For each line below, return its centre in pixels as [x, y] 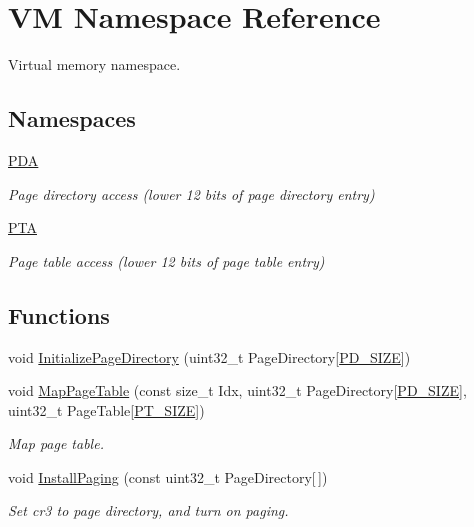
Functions [59, 314]
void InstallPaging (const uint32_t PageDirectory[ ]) [168, 476]
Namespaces [72, 118]
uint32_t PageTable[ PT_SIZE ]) [106, 409]
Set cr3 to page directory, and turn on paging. [148, 510]
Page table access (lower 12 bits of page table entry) [166, 260]
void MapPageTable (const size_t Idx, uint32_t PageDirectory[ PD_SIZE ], [237, 390]
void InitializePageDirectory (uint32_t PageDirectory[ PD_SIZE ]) [209, 356]
